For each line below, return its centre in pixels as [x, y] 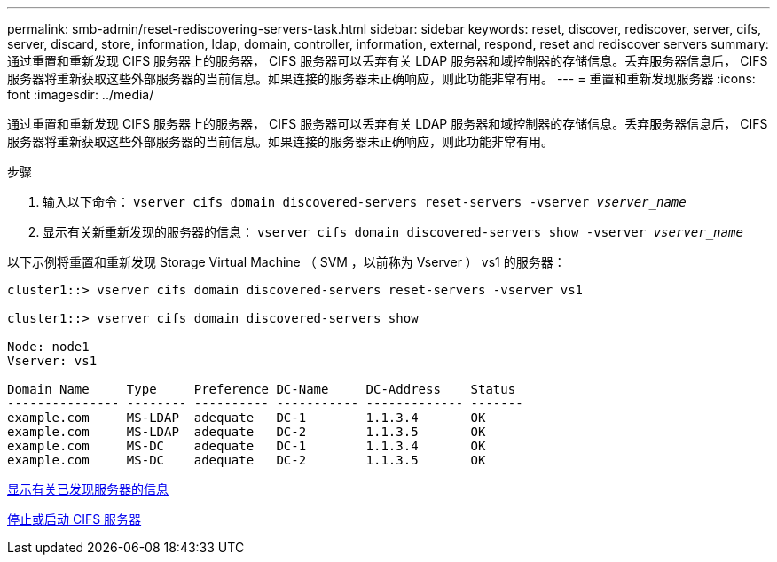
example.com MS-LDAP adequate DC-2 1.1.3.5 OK [247, 432]
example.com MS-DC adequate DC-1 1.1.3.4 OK [247, 446]
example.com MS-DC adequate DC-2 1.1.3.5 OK [247, 460]
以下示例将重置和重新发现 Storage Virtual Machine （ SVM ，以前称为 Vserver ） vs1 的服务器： [286, 262]
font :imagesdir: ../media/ [81, 94]
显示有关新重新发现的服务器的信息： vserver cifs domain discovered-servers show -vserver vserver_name [393, 232]
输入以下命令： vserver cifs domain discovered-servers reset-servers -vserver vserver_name [365, 202]
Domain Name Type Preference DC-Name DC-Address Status [262, 389]
